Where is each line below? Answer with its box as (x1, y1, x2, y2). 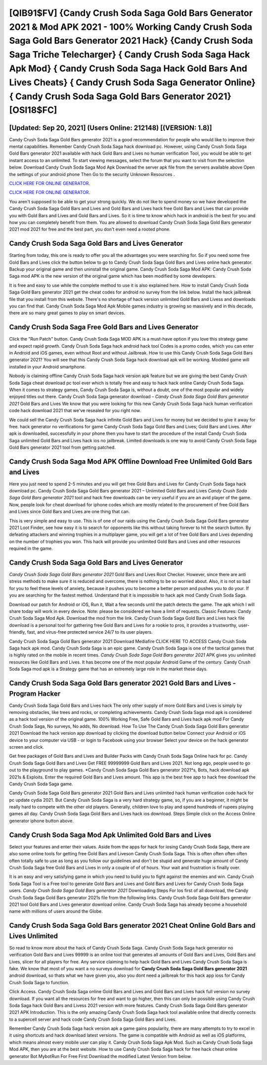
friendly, (9, 629, 26, 635)
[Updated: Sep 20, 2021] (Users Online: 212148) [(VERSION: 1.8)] (9, 123, 212, 132)
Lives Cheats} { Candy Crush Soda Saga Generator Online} (9, 77, 256, 88)
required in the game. (9, 545, 53, 551)
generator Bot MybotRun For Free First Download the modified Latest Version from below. (9, 1053, 192, 1059)
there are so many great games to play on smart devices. (9, 310, 126, 316)
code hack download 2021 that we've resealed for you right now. (9, 408, 141, 414)
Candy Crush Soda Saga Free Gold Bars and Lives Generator (9, 323, 199, 332)
